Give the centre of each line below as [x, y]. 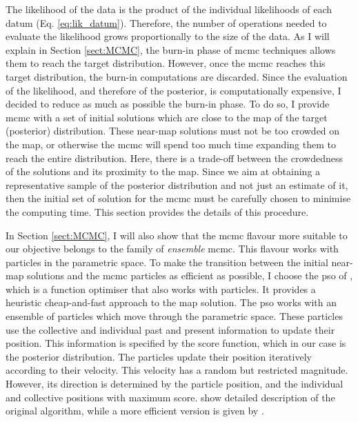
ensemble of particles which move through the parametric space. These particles [174, 316]
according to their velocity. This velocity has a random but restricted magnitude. [177, 370]
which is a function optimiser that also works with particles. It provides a [161, 289]
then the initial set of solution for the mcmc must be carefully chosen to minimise [178, 198]
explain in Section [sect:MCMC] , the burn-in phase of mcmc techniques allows [171, 49]
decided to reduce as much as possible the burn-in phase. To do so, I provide [168, 104]
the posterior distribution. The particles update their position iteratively [159, 356]
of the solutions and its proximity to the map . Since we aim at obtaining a [163, 171]
